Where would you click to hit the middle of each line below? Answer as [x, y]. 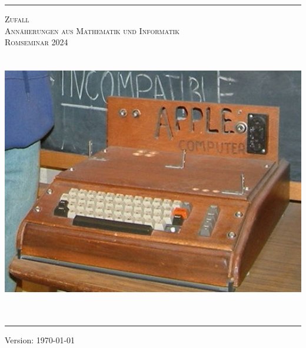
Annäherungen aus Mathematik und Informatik [92, 30]
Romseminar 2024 [36, 42]
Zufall [17, 19]
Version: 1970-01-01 [40, 339]
